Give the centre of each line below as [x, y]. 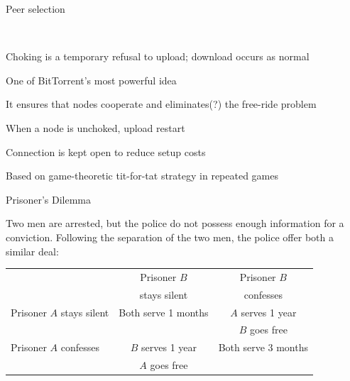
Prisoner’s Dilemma [49, 199]
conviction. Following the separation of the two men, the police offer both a [170, 237]
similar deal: [32, 251]
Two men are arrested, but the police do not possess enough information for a [175, 223]
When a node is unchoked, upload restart [95, 127]
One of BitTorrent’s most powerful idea [91, 80]
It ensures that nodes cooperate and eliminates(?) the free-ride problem [161, 104]
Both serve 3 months [263, 347]
